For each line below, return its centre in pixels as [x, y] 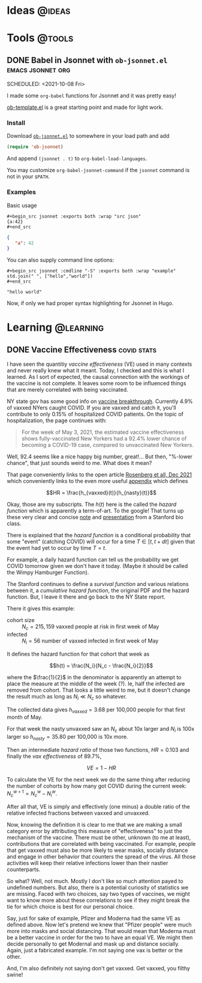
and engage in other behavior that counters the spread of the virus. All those [101, 856]
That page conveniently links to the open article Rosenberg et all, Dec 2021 [100, 475]
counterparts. [24, 869]
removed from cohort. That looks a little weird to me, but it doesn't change [99, 690]
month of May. [25, 717]
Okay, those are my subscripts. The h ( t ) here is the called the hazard [92, 504]
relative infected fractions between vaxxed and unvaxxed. [79, 813]
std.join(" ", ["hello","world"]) [50, 276]
